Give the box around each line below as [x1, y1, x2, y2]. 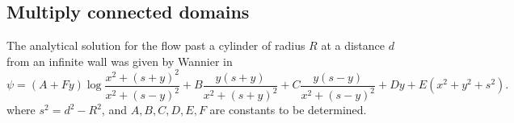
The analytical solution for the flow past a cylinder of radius [6, 37, 305, 54]
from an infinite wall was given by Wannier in [6, 52, 233, 69]
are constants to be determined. [209, 101, 367, 118]
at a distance [321, 37, 385, 54]
